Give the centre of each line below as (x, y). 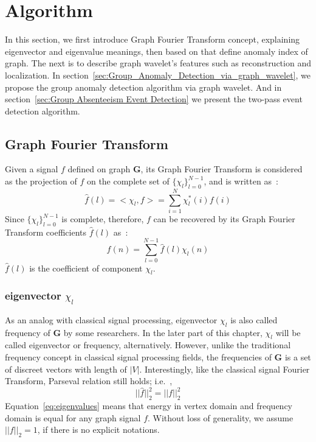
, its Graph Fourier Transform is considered (222, 169)
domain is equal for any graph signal (73, 417)
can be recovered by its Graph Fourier (224, 219)
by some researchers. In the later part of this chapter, (163, 332)
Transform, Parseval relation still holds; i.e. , (89, 381)
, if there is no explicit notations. (98, 430)
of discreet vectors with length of (66, 369)
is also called (254, 319)
